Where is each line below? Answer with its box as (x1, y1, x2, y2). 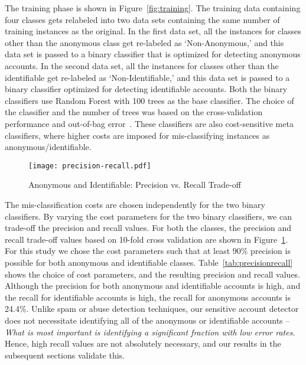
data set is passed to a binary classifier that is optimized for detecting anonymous (5, 48, 301, 60)
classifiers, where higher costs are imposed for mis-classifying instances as (5, 129, 270, 141)
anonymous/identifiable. (5, 141, 92, 153)
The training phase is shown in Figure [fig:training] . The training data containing (5, 2, 301, 14)
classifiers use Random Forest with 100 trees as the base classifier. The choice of (5, 94, 294, 106)
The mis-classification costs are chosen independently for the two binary (5, 198, 265, 210)
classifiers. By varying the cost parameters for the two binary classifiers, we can (5, 210, 292, 222)
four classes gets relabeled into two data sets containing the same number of (5, 13, 280, 25)
